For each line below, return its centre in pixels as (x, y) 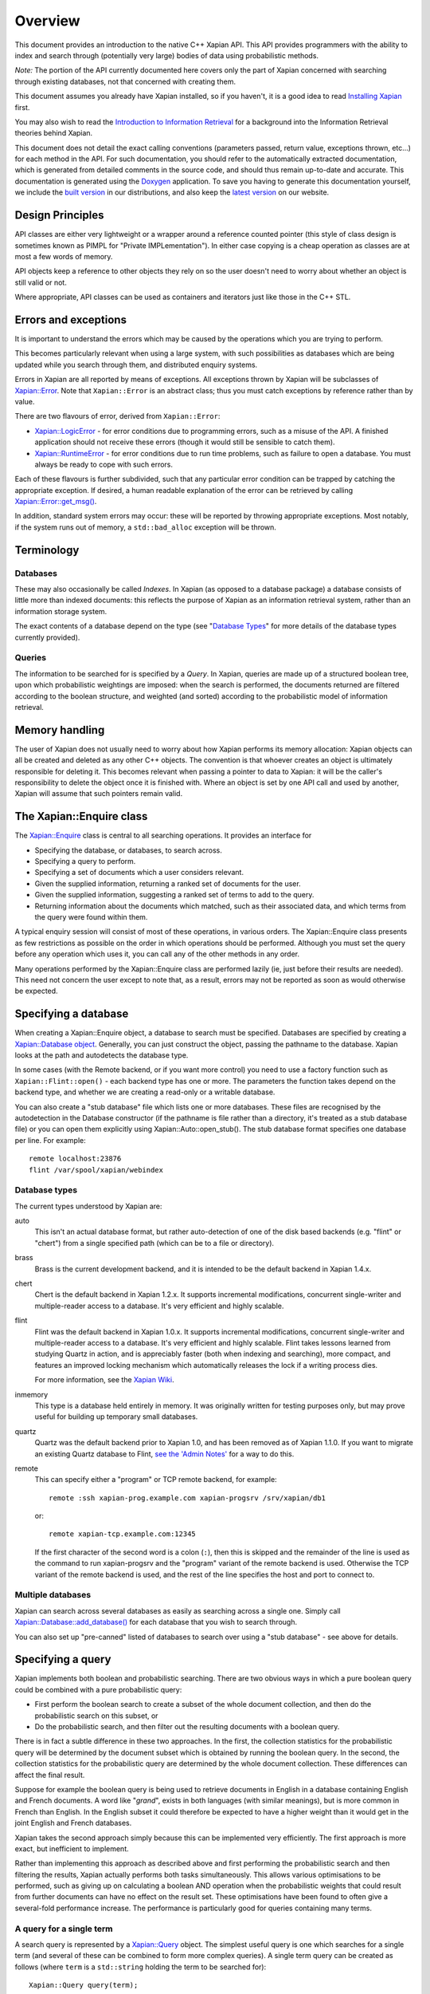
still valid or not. (41, 282)
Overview (47, 21)
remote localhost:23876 (75, 1159)
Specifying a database (72, 1014)
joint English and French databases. (73, 1823)
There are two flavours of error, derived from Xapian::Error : (117, 416)
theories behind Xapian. (54, 133)
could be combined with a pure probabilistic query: (98, 1689)
